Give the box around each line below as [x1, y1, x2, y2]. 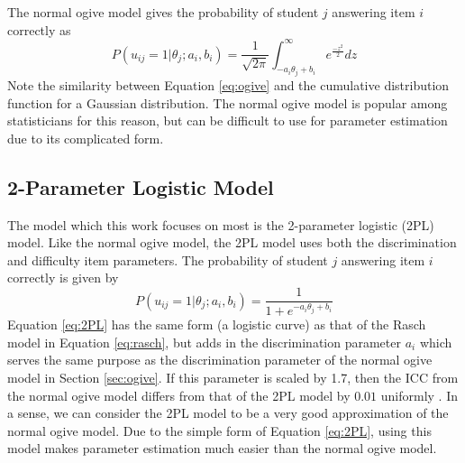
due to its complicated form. [7, 128, 164, 147]
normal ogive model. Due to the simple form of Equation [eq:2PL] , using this [7, 421, 432, 440]
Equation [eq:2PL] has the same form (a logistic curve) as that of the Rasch [7, 315, 426, 334]
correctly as [7, 20, 71, 39]
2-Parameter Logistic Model [7, 172, 274, 200]
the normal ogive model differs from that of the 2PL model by [7, 385, 351, 404]
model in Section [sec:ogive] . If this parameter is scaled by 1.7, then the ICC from [7, 367, 459, 386]
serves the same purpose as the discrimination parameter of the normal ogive [7, 350, 433, 369]
